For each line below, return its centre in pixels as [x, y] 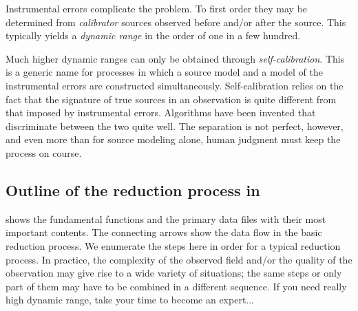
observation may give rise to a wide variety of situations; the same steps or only [174, 273]
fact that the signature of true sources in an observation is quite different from [171, 99]
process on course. [44, 152]
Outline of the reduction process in [133, 190]
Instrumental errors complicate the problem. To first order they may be [157, 8]
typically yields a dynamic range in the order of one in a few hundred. [153, 35]
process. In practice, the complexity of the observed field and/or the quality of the [179, 259]
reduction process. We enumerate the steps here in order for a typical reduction [173, 245]
